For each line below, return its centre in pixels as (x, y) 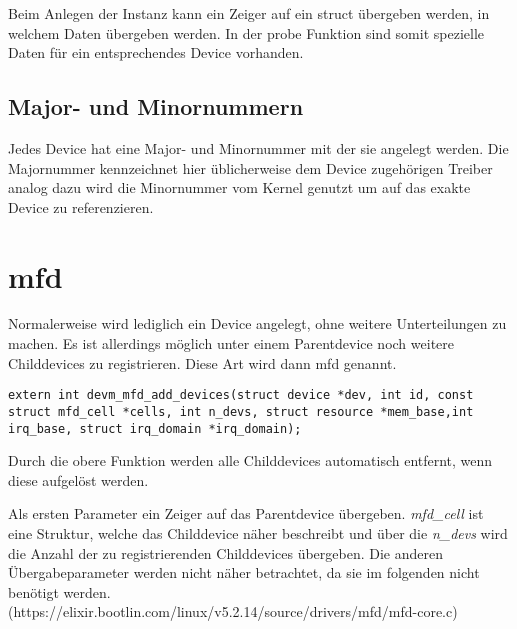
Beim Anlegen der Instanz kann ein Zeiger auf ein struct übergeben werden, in (249, 13)
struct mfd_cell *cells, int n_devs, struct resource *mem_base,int (241, 411)
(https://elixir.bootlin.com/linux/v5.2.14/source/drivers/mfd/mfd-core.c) (233, 611)
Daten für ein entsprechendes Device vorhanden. (156, 52)
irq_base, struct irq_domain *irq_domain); (155, 428)
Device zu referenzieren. (81, 206)
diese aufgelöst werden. (78, 479)
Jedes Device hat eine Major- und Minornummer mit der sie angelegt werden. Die (258, 147)
